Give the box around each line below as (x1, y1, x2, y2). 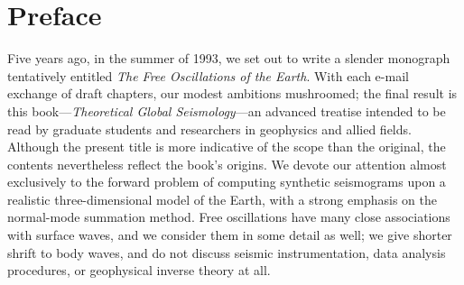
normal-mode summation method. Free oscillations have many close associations (7, 207, 450, 226)
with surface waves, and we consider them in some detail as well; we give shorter (7, 225, 452, 244)
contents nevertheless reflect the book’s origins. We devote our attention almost (7, 154, 447, 173)
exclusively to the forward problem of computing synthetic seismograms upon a (7, 172, 446, 191)
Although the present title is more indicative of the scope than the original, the (7, 137, 446, 156)
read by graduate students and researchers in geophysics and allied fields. (7, 119, 412, 138)
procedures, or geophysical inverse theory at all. (7, 261, 271, 280)
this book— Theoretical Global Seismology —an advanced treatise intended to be (7, 101, 446, 120)
